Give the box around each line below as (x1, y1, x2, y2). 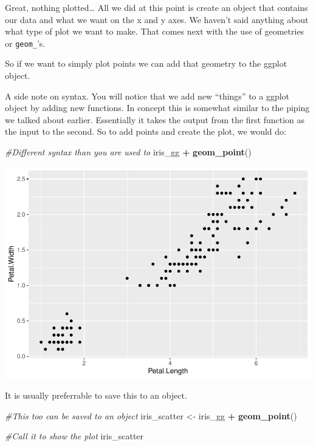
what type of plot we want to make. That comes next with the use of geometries (5, 25, 304, 38)
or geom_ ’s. (5, 36, 46, 49)
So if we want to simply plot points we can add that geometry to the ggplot (5, 57, 287, 70)
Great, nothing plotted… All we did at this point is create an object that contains (5, 1, 308, 13)
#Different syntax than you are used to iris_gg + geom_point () (5, 146, 252, 158)
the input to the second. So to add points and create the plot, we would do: (5, 125, 286, 138)
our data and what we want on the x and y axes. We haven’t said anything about (5, 13, 309, 25)
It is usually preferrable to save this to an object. (5, 389, 187, 402)
